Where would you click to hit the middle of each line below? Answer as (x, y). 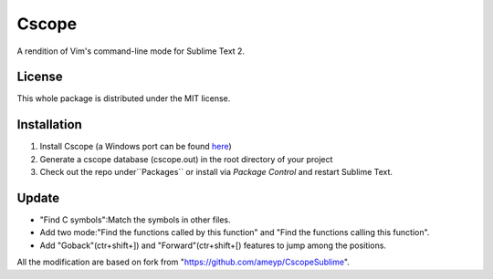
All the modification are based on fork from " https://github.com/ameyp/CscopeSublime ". (184, 262)
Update (38, 197)
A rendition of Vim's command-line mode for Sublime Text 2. (131, 51)
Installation (49, 124)
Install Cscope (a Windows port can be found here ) (136, 147)
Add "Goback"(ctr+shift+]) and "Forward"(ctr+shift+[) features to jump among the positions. (213, 245)
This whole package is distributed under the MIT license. (124, 98)
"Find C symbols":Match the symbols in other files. (136, 220)
